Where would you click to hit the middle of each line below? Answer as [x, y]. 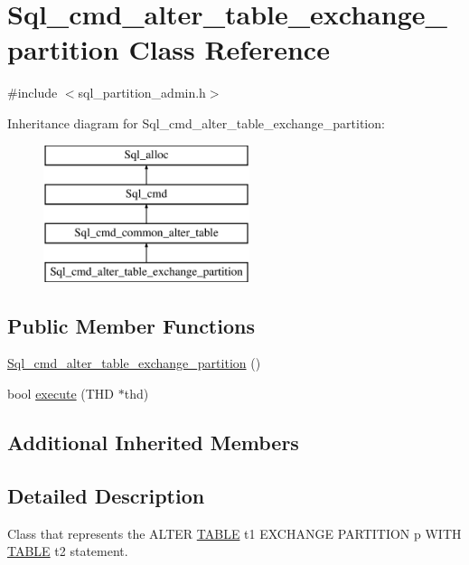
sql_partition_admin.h [142, 93]
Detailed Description [106, 495]
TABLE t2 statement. [68, 551]
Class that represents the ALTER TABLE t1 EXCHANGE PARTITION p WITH [234, 533]
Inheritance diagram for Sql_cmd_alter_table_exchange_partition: [196, 122]
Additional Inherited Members [153, 443]
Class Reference [229, 49]
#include [33, 93]
